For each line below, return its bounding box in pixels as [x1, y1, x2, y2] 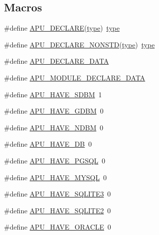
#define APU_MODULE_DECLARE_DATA [4, 72, 145, 82]
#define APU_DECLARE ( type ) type [4, 23, 120, 33]
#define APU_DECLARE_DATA [4, 56, 109, 66]
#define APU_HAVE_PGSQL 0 [4, 155, 106, 165]
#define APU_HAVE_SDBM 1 [4, 89, 102, 99]
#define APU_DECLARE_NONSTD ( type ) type [4, 39, 155, 49]
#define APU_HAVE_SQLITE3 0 [4, 189, 111, 199]
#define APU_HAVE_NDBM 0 [4, 122, 104, 132]
